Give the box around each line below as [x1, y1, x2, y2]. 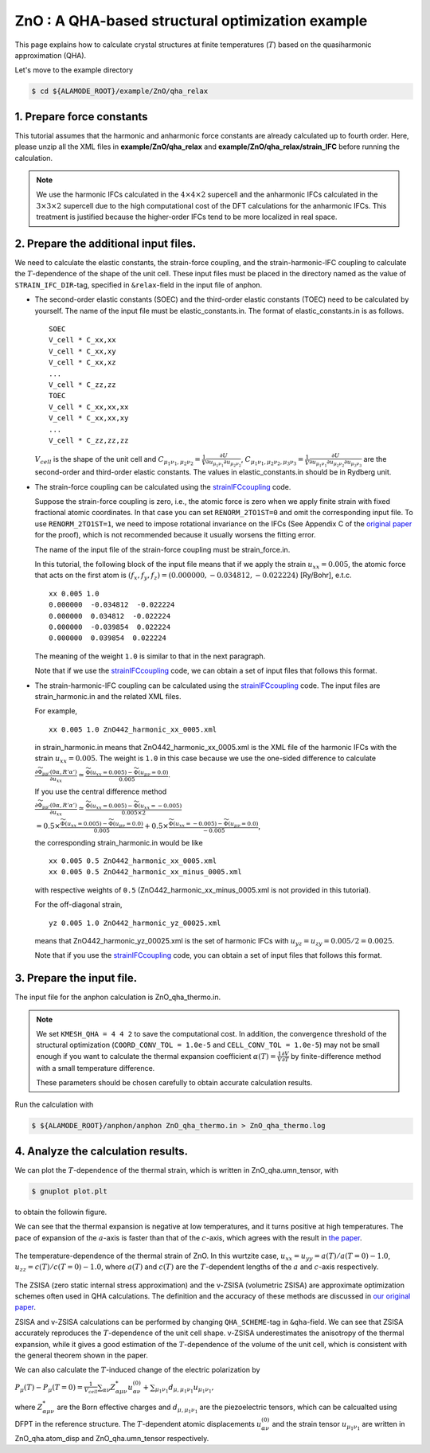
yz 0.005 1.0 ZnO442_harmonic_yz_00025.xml [49, 918, 221, 928]
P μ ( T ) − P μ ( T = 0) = [14, 1382, 84, 1393]
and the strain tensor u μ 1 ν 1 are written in [272, 1419, 405, 1432]
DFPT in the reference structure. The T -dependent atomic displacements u [14, 1419, 262, 1428]
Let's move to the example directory [14, 65, 134, 75]
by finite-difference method [291, 1051, 381, 1060]
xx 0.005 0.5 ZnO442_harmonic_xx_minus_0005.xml [49, 868, 242, 877]
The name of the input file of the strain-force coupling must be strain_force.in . [34, 545, 291, 554]
